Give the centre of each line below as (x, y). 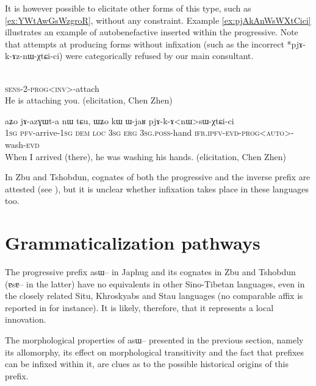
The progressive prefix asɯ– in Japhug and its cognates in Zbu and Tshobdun (150, 272)
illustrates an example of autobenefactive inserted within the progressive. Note (152, 32)
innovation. (26, 319)
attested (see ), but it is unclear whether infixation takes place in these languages (157, 188)
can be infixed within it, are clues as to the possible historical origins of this (147, 364)
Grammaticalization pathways (133, 243)
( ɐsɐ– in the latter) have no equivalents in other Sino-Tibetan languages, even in (155, 283)
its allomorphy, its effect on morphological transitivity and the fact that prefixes (155, 352)
